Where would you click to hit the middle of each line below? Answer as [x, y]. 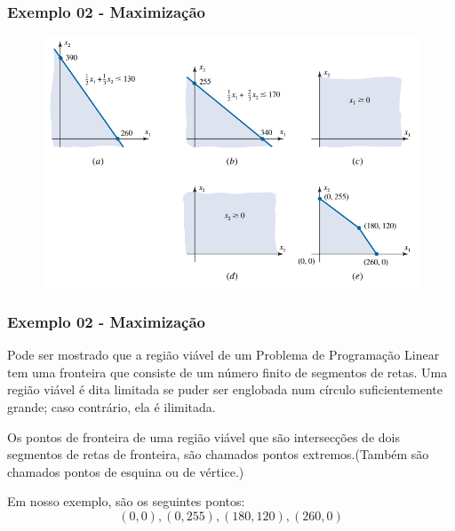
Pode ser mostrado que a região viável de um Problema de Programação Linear [224, 355]
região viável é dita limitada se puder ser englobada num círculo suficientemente [225, 389]
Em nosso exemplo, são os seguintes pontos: [126, 501]
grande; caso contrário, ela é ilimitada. [112, 406]
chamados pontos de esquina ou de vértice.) [126, 471]
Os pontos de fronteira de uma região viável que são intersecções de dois [204, 436]
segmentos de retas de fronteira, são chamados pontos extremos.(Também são [218, 454]
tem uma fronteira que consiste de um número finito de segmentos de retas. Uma [227, 372]
